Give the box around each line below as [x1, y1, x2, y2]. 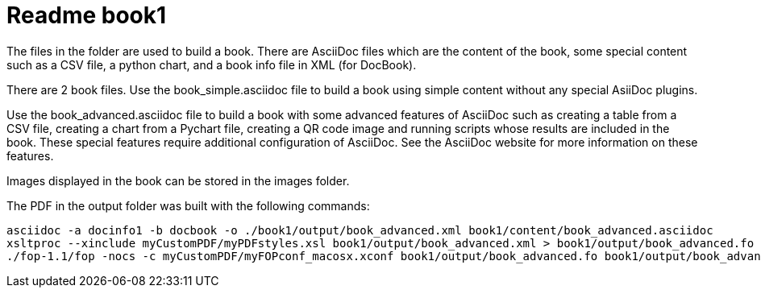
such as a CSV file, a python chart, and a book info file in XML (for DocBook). [6, 57, 417, 72]
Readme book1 [6, 2, 167, 29]
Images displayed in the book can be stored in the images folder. [6, 173, 350, 188]
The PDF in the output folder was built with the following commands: [6, 198, 370, 213]
